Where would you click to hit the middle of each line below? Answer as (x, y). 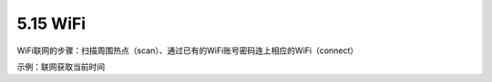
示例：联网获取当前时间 (61, 67)
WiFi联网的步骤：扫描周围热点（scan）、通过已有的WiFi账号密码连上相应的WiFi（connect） (188, 50)
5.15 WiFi (51, 23)
